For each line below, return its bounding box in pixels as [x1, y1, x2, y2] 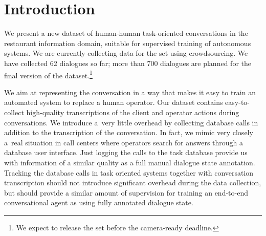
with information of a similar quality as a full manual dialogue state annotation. [4, 157, 255, 167]
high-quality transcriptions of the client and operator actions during [26, 106, 239, 117]
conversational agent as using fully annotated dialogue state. [4, 197, 193, 208]
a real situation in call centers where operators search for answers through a [4, 137, 243, 147]
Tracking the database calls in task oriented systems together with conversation [4, 167, 254, 178]
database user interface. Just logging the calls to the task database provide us [4, 147, 248, 158]
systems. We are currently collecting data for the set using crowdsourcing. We [4, 48, 248, 58]
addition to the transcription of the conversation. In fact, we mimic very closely [4, 127, 253, 138]
